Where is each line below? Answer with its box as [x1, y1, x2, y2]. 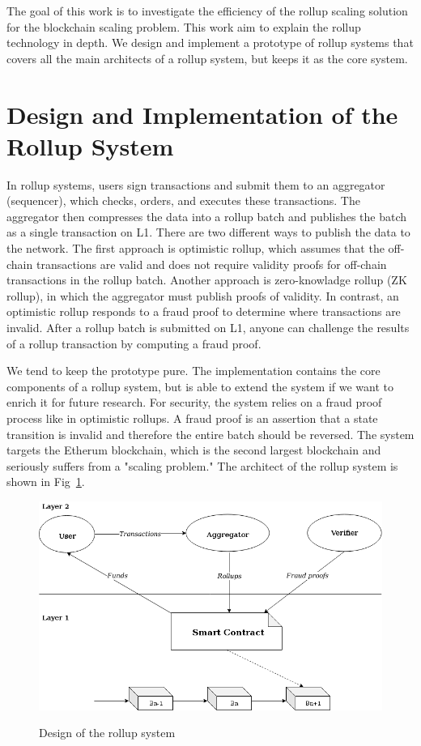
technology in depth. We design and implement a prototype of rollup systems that [6, 34, 414, 51]
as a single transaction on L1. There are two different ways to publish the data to [6, 224, 410, 241]
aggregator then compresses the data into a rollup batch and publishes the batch [6, 207, 407, 224]
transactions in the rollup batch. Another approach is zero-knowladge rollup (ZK [6, 271, 407, 288]
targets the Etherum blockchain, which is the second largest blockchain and [6, 441, 381, 458]
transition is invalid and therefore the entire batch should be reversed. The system [6, 425, 415, 442]
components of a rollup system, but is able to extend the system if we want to [6, 377, 394, 394]
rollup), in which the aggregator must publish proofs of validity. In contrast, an [6, 287, 399, 304]
